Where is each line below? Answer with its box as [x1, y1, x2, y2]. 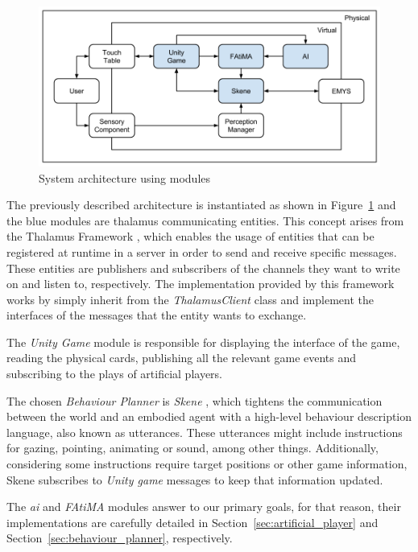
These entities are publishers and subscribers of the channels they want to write [6, 259, 400, 276]
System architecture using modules [39, 169, 211, 186]
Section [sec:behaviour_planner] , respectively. [6, 529, 233, 546]
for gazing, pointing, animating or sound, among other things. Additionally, [6, 439, 379, 456]
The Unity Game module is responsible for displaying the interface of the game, [6, 333, 400, 350]
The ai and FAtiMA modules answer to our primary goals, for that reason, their [6, 498, 401, 515]
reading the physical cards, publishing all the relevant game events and [6, 349, 357, 366]
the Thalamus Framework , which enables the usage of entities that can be [6, 228, 375, 245]
